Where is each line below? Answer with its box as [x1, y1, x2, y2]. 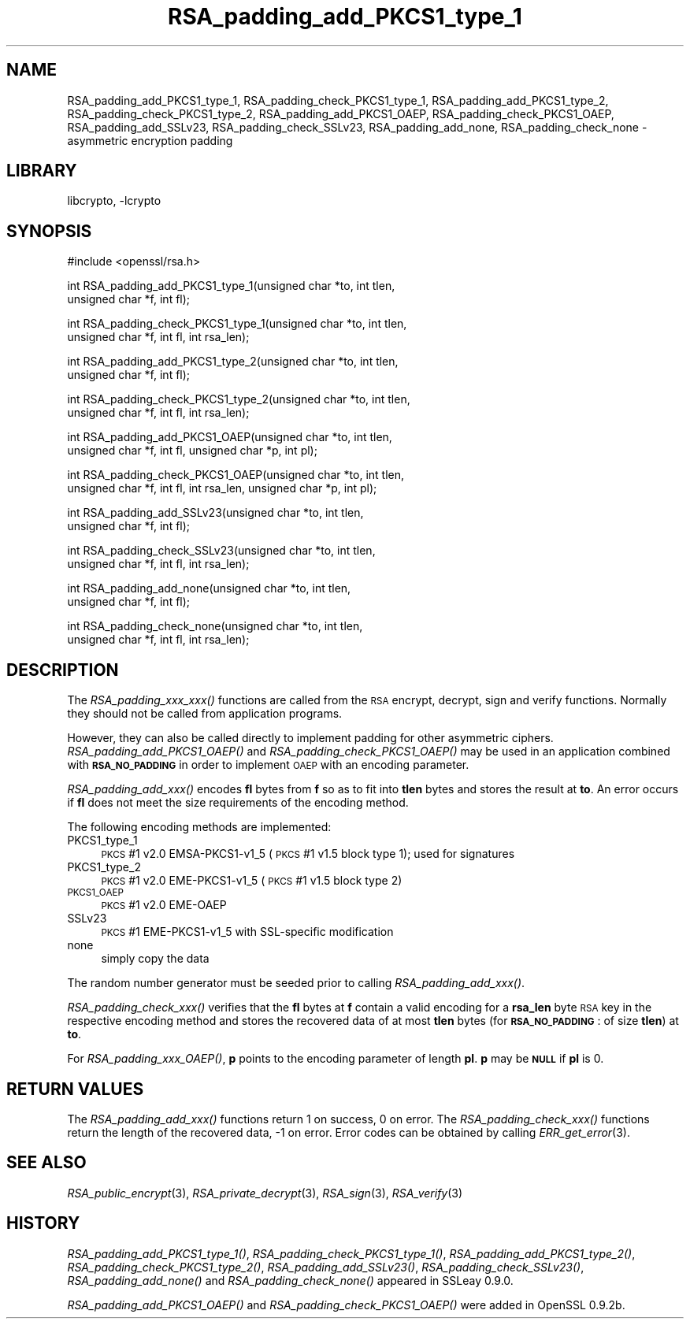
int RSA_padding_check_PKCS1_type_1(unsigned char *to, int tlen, [67, 317, 407, 331]
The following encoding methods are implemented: [67, 820, 332, 834]
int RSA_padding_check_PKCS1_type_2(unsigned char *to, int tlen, [67, 392, 410, 406]
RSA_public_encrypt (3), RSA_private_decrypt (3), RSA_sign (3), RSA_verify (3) [67, 1186, 463, 1200]
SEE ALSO [6, 1152, 87, 1173]
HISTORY [6, 1213, 80, 1234]
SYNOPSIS [6, 221, 92, 241]
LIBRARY [6, 161, 77, 181]
